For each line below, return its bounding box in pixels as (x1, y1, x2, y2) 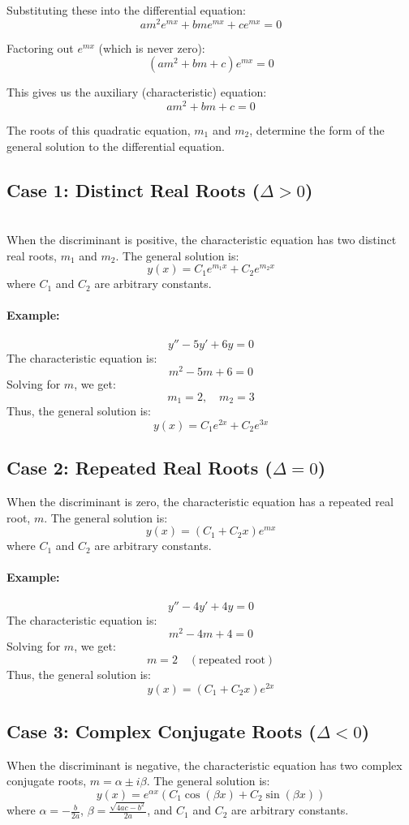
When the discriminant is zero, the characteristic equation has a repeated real (6, 493, 394, 510)
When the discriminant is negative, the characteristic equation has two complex (6, 756, 403, 773)
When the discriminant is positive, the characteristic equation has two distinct (6, 230, 397, 247)
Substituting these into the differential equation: (6, 2, 247, 18)
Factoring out (6, 39, 74, 56)
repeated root (199, 654, 265, 666)
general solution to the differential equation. (6, 137, 225, 154)
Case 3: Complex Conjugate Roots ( (6, 719, 316, 743)
